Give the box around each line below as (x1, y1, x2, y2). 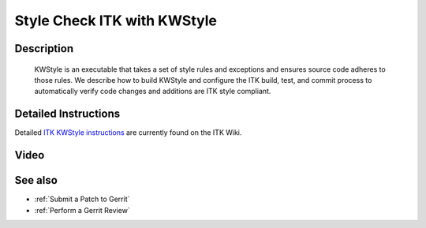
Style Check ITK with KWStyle (14, 12, 217, 29)
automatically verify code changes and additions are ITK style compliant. (34, 87, 271, 96)
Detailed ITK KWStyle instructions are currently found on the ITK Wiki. (14, 128, 242, 137)
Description (14, 42, 74, 55)
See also (14, 174, 58, 187)
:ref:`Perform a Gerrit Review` (34, 205, 130, 215)
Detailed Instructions (14, 107, 121, 121)
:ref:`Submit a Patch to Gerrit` (34, 194, 130, 204)
